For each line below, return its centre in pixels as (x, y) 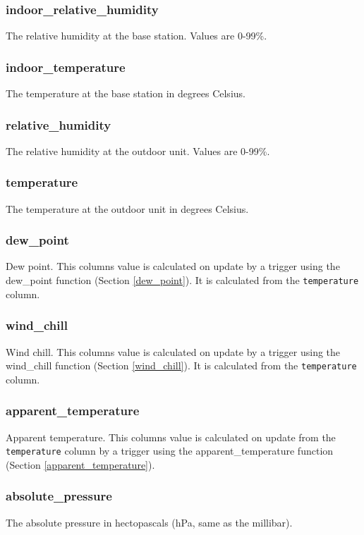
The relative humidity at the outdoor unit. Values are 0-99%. (138, 150)
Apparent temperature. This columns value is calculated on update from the (171, 437)
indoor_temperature (66, 67)
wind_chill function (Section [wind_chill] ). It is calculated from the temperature (181, 365)
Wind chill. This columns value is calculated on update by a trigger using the (173, 351)
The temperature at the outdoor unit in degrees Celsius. (127, 208)
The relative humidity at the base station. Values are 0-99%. (136, 36)
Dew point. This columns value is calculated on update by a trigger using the (173, 266)
